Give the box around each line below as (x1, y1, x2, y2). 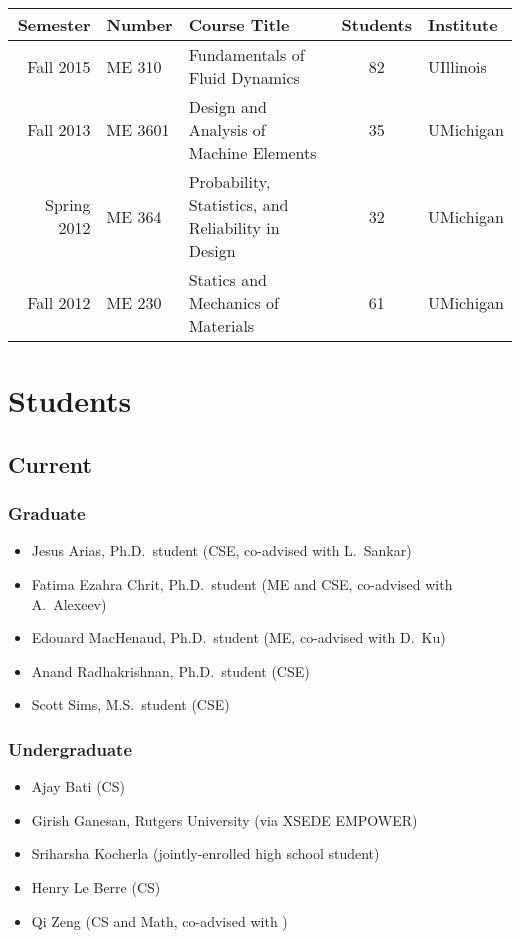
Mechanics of (188, 291, 279, 314)
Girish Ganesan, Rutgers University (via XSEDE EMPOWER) (31, 809, 418, 830)
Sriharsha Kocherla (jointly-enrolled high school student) (31, 843, 380, 864)
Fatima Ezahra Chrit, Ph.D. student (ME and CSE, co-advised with (31, 573, 453, 594)
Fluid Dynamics (188, 66, 300, 89)
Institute (427, 13, 498, 36)
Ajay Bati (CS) (31, 776, 125, 797)
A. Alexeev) (31, 593, 107, 614)
